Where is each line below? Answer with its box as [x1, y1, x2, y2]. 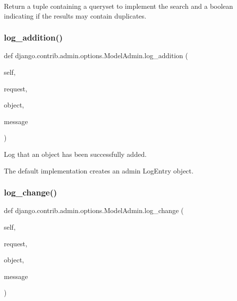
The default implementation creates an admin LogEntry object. [4, 165, 194, 175]
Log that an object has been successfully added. [4, 149, 147, 159]
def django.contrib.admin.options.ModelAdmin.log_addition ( [4, 50, 188, 61]
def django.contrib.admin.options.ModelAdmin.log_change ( [4, 205, 184, 215]
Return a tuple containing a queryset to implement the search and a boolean [4, 1, 233, 11]
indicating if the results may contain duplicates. [4, 10, 146, 21]
